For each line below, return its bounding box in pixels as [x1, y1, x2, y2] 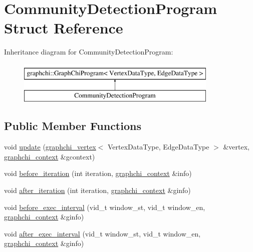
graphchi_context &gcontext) [4, 151, 95, 161]
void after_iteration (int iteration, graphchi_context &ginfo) [4, 185, 191, 195]
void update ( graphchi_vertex [4, 141, 96, 152]
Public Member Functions [4, 118, 141, 133]
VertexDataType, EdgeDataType [108, 141, 209, 152]
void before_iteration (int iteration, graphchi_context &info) [4, 168, 192, 178]
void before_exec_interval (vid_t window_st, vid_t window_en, [4, 201, 205, 212]
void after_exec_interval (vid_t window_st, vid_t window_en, [4, 228, 201, 238]
